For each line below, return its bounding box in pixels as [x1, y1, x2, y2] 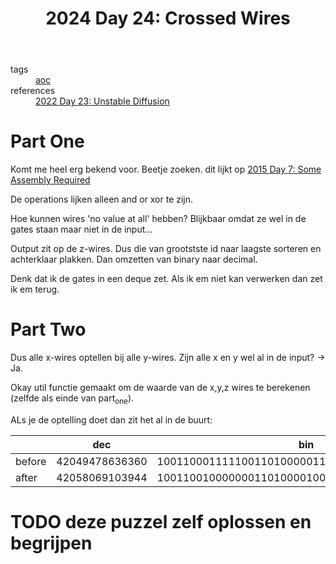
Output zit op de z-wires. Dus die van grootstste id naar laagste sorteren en [10, 243, 322, 255]
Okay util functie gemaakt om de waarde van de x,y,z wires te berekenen [10, 382, 311, 394]
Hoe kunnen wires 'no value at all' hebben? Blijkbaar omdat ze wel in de [10, 213, 307, 225]
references [10, 85, 56, 97]
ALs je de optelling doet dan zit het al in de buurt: [10, 413, 213, 426]
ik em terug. [10, 283, 60, 296]
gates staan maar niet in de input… [10, 223, 153, 236]
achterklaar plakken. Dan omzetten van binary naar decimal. [10, 253, 258, 266]
